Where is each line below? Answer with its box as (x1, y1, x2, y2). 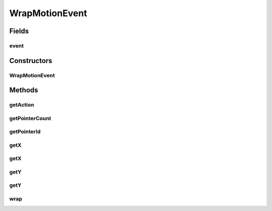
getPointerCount (9, 115, 51, 122)
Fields (9, 27, 29, 35)
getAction (9, 101, 35, 109)
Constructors (9, 56, 52, 65)
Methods (9, 86, 38, 94)
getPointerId (9, 128, 41, 135)
